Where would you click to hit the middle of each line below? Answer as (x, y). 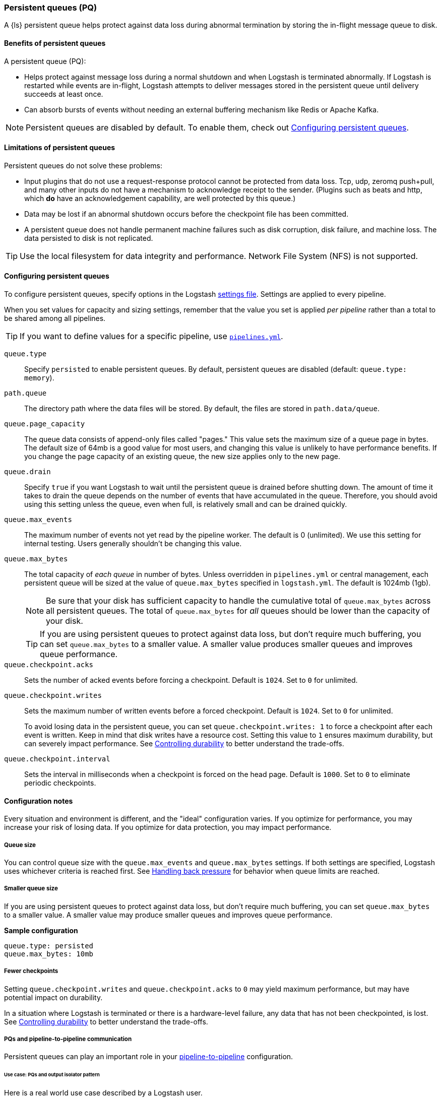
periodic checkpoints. (60, 783)
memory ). (39, 378)
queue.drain (27, 472)
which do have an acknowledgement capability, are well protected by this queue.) (160, 198)
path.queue (25, 393)
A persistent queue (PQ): (45, 61)
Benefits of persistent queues (55, 43)
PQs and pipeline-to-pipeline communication (68, 1039)
